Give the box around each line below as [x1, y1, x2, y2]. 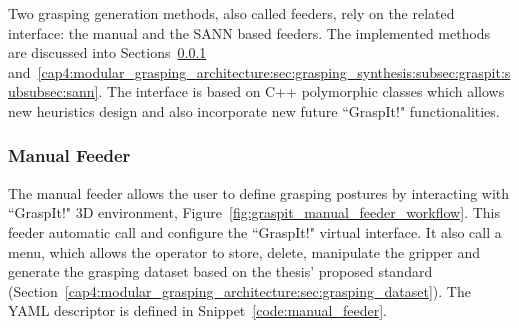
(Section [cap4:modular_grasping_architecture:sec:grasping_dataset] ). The [8, 280, 471, 301]
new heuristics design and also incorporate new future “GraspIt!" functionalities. [8, 100, 500, 121]
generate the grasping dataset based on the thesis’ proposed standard [8, 261, 433, 282]
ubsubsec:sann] [8, 81, 99, 102]
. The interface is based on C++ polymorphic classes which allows [98, 81, 505, 102]
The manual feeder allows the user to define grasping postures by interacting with [8, 182, 510, 203]
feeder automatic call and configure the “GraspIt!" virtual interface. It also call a [8, 221, 502, 242]
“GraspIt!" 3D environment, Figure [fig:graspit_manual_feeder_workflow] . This [8, 202, 500, 223]
